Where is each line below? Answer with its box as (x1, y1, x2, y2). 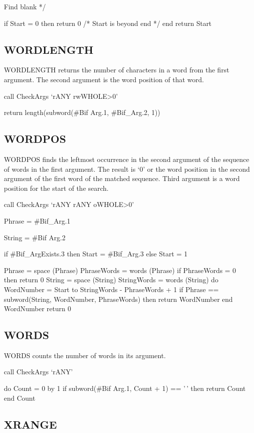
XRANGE (4, 416, 57, 432)
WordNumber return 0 (4, 303, 71, 314)
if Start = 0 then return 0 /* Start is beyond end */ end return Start (4, 18, 212, 28)
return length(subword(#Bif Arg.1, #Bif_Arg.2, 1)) (4, 107, 160, 117)
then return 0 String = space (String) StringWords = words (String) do (4, 274, 218, 285)
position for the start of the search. (4, 182, 109, 193)
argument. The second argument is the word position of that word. (4, 74, 204, 84)
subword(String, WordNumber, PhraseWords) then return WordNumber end (4, 294, 233, 304)
